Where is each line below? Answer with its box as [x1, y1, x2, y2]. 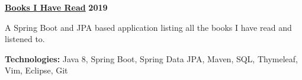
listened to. [5, 33, 45, 45]
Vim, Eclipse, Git [5, 64, 68, 76]
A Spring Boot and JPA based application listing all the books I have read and [5, 21, 292, 33]
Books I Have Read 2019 [5, 1, 108, 13]
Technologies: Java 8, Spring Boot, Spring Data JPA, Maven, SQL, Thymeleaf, [5, 52, 298, 65]
